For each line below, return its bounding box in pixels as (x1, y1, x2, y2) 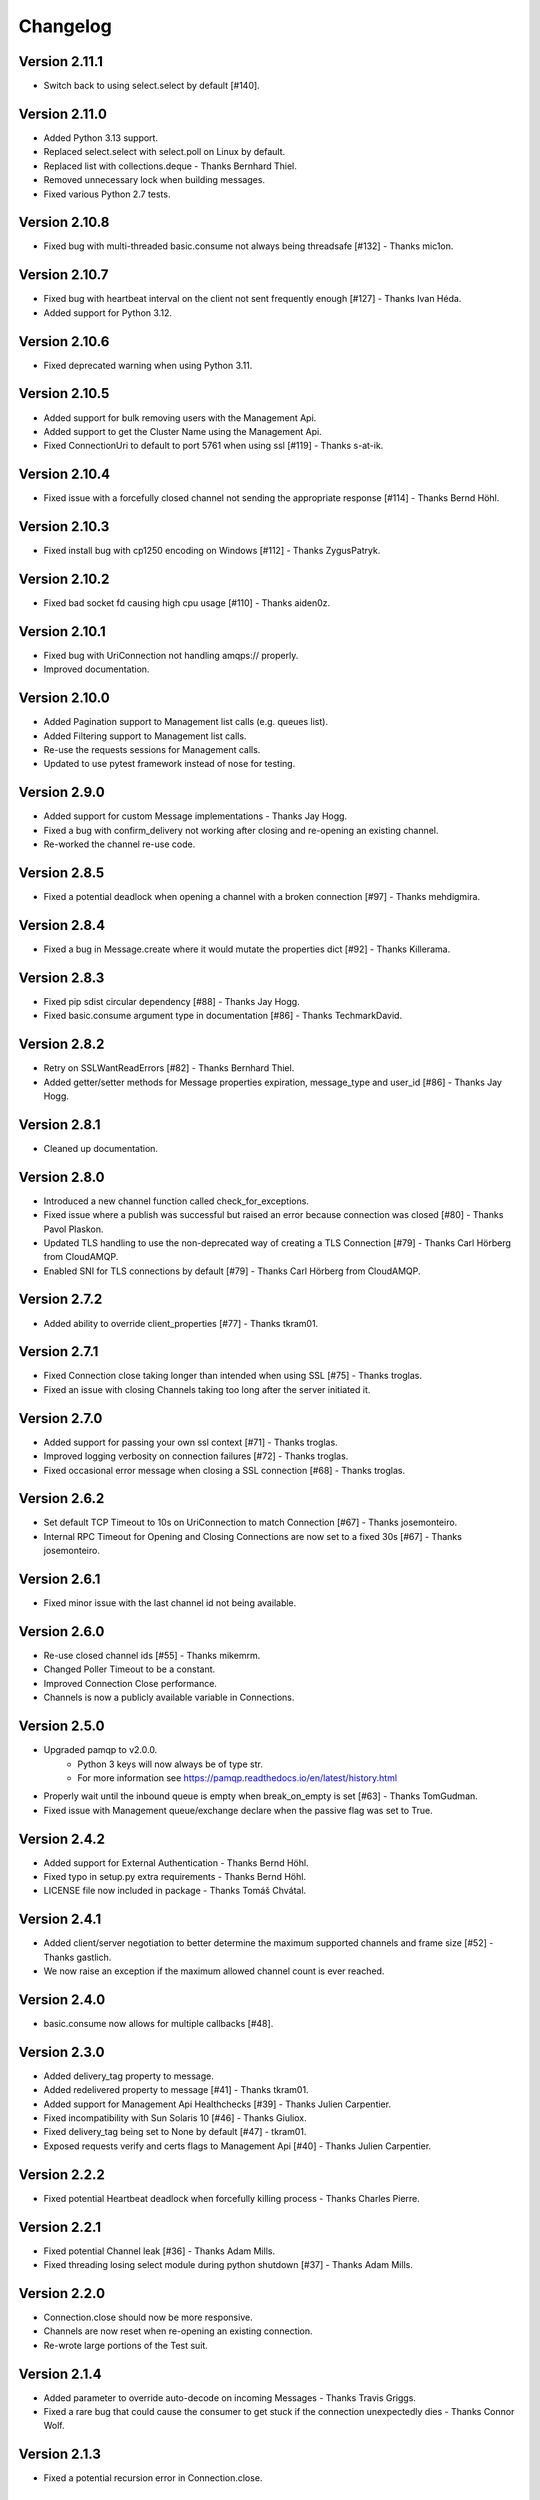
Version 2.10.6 (18, 333, 110, 350)
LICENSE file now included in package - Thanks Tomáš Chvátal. (43, 1885, 307, 1897)
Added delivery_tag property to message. (43, 2070, 214, 2082)
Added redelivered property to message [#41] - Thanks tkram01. (43, 2084, 309, 2096)
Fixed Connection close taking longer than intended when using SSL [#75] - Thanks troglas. (43, 1370, 422, 1382)
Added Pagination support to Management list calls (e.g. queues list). (43, 716, 329, 728)
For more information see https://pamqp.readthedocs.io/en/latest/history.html (77, 1771, 398, 1784)
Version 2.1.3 (18, 2446, 102, 2463)
